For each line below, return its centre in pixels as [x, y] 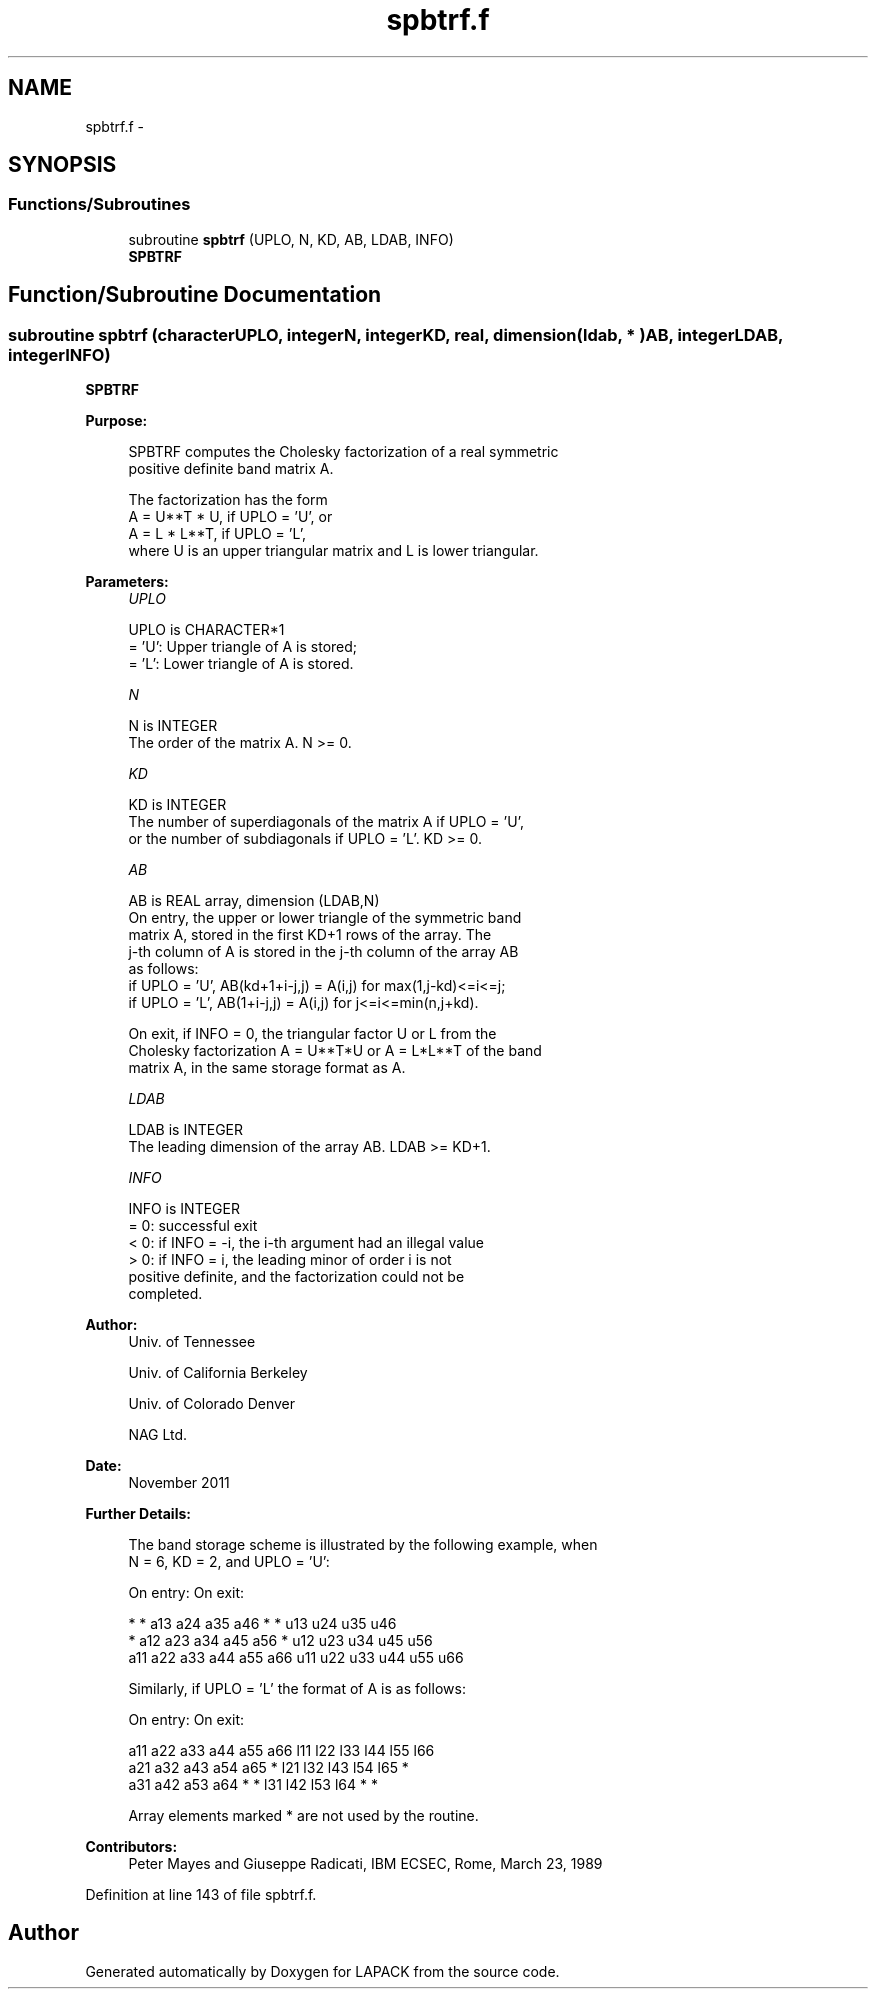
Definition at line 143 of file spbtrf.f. [201, 1895]
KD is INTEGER [177, 805]
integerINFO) [59, 354]
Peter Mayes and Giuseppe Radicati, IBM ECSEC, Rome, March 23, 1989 [365, 1864]
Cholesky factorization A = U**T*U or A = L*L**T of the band [335, 1051]
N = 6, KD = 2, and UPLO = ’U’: [229, 1562]
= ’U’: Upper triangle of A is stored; [243, 647]
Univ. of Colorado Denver [212, 1404]
